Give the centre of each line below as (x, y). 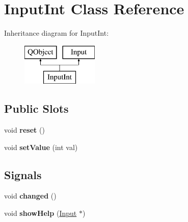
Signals (23, 174)
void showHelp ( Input (41, 213)
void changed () (30, 196)
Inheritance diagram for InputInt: (57, 33)
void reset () (24, 130)
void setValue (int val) (41, 147)
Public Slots (36, 108)
